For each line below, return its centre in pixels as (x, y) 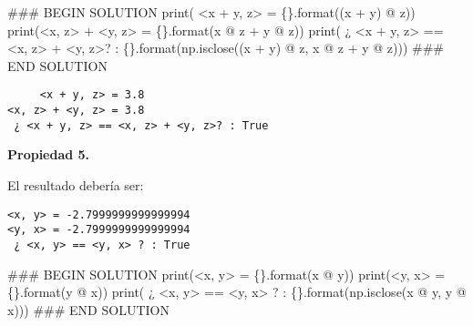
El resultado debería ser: (76, 184)
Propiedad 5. (49, 154)
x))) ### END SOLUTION (88, 309)
